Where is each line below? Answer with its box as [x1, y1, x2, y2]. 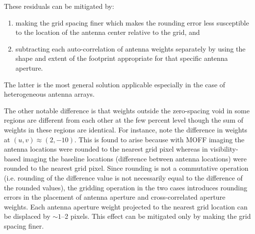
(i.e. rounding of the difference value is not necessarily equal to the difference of [4, 172, 243, 182]
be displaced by [4, 211, 51, 221]
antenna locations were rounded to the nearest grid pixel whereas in [4, 144, 208, 154]
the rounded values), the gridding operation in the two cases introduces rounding [4, 182, 247, 192]
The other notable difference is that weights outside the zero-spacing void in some [4, 105, 250, 115]
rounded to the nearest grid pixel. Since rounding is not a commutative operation [4, 163, 249, 173]
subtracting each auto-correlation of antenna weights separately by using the [15, 43, 246, 53]
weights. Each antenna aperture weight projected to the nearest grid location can [4, 201, 248, 211]
